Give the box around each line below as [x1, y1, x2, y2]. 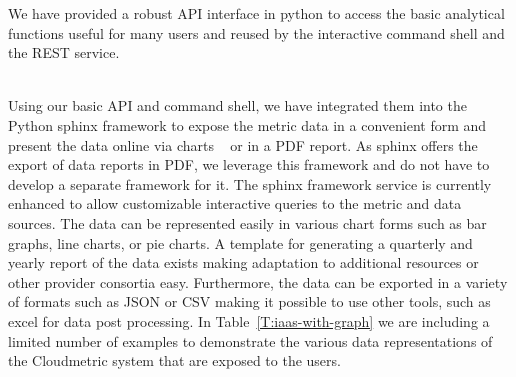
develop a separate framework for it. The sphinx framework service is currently [8, 173, 492, 194]
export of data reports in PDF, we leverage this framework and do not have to [8, 154, 490, 175]
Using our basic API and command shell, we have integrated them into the [8, 95, 467, 116]
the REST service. [8, 42, 120, 63]
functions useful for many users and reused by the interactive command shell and [8, 22, 505, 43]
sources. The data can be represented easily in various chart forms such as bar [8, 212, 487, 233]
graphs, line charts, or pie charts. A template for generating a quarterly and [8, 232, 473, 253]
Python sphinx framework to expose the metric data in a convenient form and [8, 114, 487, 135]
